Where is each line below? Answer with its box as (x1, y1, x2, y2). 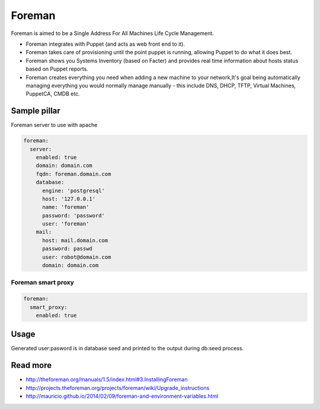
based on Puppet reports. (25, 65, 88, 72)
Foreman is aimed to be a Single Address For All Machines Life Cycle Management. (11, 30, 215, 37)
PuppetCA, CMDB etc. (25, 90, 80, 97)
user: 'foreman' (42, 220, 89, 227)
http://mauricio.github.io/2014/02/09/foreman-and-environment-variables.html (25, 392, 219, 400)
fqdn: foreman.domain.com (36, 170, 111, 177)
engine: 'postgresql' (42, 187, 105, 194)
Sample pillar (11, 106, 60, 116)
